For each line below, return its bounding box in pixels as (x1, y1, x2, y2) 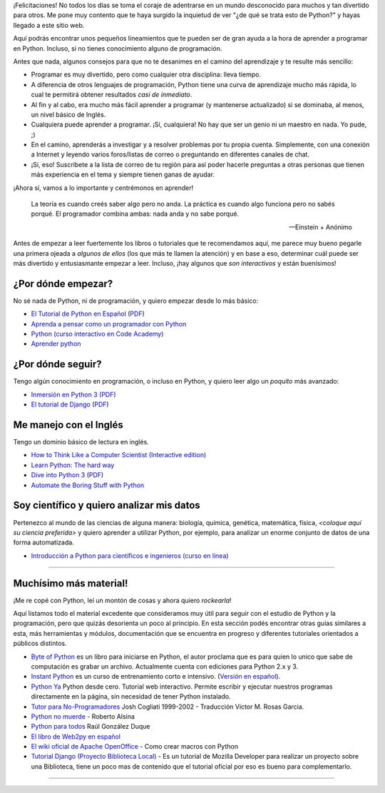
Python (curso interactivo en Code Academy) (31, 329, 164, 339)
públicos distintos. (13, 639, 67, 648)
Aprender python (31, 339, 81, 348)
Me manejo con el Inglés (13, 419, 124, 431)
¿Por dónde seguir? (13, 358, 103, 371)
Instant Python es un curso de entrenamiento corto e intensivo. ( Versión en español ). (31, 672, 281, 681)
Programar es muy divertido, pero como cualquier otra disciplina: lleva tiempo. (31, 70, 262, 79)
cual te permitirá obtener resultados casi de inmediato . (31, 90, 192, 99)
